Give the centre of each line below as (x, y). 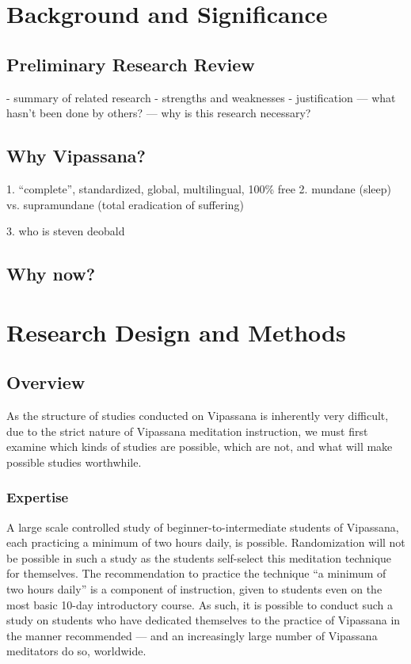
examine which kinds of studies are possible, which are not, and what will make (200, 446)
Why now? (51, 274)
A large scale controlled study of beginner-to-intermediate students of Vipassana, (203, 527)
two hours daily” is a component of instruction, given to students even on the (194, 589)
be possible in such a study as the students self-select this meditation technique (199, 557)
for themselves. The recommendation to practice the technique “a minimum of (196, 573)
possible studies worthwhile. (74, 462)
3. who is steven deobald (66, 231)
